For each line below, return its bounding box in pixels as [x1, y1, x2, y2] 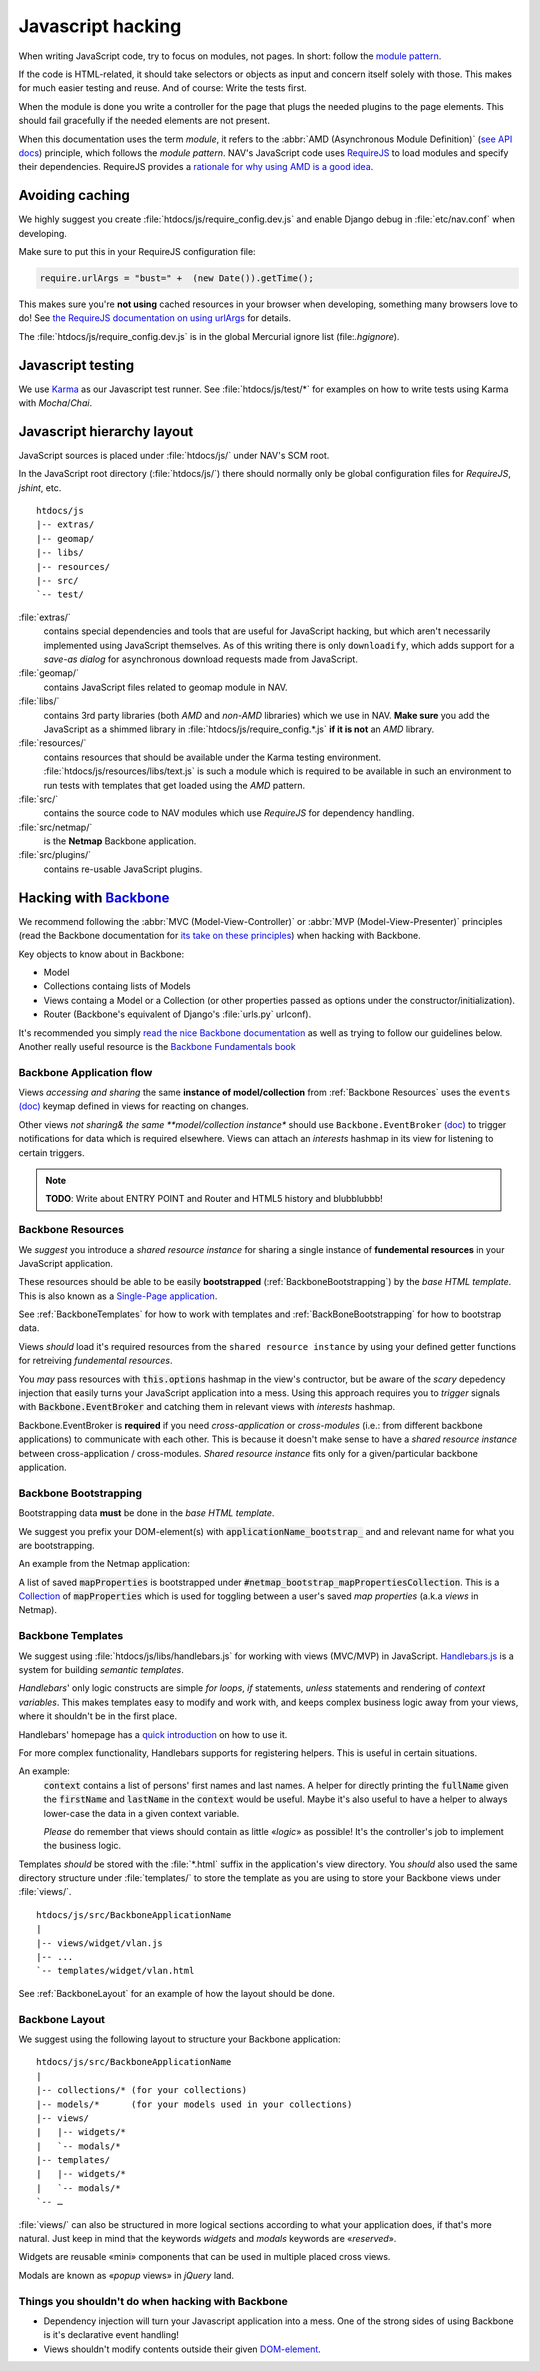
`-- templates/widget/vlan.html [36, 1965, 195, 1977]
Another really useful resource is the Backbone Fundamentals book [18, 1040, 296, 1052]
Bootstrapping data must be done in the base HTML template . [18, 1507, 275, 1519]
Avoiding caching [18, 187, 130, 204]
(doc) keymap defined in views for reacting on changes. [18, 1100, 249, 1112]
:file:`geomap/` [18, 667, 80, 679]
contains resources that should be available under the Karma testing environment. [43, 751, 382, 763]
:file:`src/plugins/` [18, 849, 92, 861]
